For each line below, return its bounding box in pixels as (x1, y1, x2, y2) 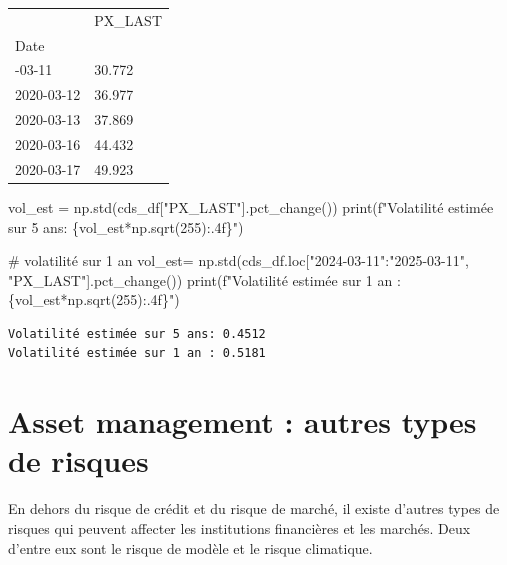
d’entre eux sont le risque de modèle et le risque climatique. (8, 537, 373, 558)
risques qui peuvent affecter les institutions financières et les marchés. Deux (8, 517, 471, 538)
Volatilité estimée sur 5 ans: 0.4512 (8, 326, 266, 341)
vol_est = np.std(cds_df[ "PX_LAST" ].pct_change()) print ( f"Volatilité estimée (8, 196, 494, 217)
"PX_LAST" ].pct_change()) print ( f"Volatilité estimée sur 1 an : (8, 269, 401, 290)
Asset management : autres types (8, 401, 477, 442)
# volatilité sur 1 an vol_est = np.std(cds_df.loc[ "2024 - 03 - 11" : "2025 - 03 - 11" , (8, 250, 469, 271)
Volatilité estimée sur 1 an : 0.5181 (8, 346, 266, 361)
